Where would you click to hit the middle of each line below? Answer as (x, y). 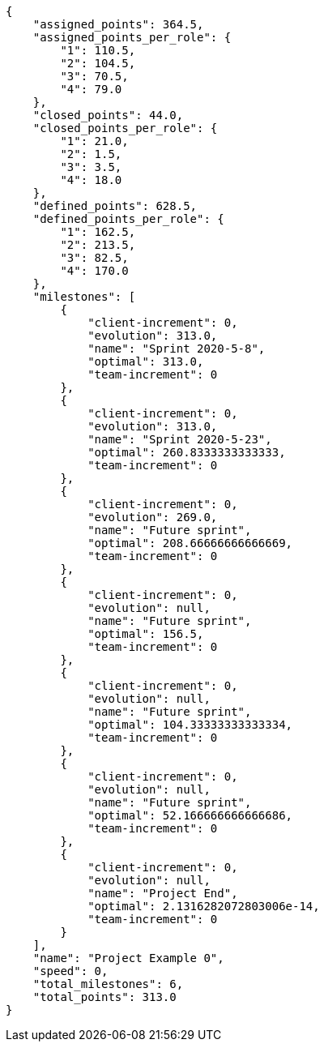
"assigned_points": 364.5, (118, 24)
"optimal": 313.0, (146, 361)
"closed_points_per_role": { (125, 128)
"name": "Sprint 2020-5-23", (180, 439)
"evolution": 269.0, (153, 517)
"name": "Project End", (163, 893)
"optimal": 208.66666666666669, (190, 543)
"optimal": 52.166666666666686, (190, 815)
